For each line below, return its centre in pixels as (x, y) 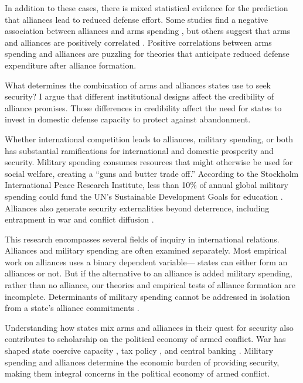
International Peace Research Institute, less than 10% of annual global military (147, 185)
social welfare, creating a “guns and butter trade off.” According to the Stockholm (152, 173)
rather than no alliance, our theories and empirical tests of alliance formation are (150, 285)
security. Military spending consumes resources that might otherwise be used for (149, 162)
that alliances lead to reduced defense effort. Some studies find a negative (137, 19)
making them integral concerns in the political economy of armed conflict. (137, 373)
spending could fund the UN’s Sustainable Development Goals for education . (144, 196)
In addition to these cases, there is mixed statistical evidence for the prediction (147, 8)
